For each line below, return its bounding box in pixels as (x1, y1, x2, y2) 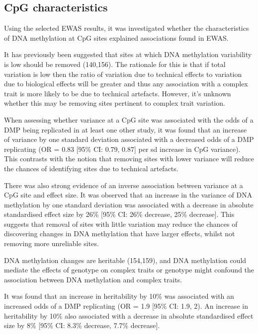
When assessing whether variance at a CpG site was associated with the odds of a (4, 114, 254, 125)
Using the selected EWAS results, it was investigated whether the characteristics (4, 23, 249, 33)
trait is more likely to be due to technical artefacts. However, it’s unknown (4, 88, 231, 98)
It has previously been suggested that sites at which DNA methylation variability (4, 49, 252, 60)
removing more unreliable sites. (4, 238, 99, 249)
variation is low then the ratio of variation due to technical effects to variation (4, 68, 242, 79)
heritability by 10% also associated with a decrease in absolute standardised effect (4, 310, 254, 321)
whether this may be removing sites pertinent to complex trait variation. (4, 98, 225, 108)
